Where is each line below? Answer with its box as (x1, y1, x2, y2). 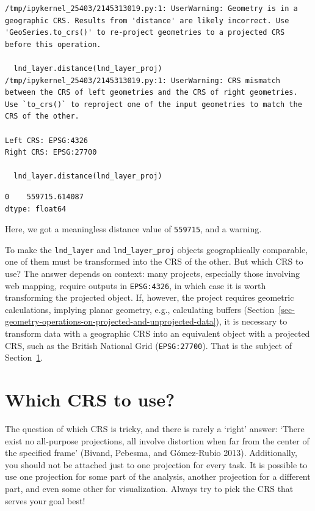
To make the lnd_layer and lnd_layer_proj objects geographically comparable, (5, 243, 308, 256)
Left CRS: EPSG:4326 (5, 136, 89, 145)
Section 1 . (5, 351, 43, 364)
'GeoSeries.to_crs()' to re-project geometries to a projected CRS (5, 28, 285, 37)
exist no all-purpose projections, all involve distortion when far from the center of (5, 434, 310, 447)
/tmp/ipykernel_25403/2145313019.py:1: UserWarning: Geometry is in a (5, 4, 298, 13)
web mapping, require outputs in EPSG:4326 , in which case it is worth (5, 279, 266, 292)
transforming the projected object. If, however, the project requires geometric (5, 291, 294, 304)
